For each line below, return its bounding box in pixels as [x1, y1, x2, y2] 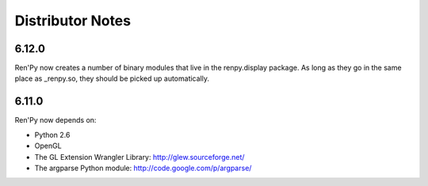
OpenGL [34, 141, 63, 150]
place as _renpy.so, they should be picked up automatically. [14, 74, 210, 83]
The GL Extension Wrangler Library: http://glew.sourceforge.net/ [34, 152, 245, 161]
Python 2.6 [34, 130, 71, 139]
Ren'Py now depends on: [14, 116, 97, 125]
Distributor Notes [14, 12, 131, 29]
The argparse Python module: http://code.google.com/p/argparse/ [34, 163, 252, 173]
